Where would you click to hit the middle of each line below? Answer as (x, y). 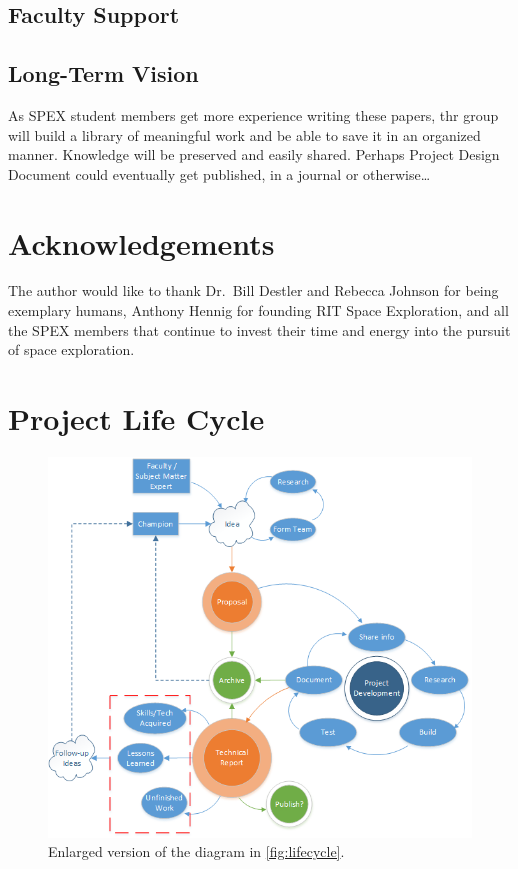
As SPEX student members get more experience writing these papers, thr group (253, 114)
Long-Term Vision (103, 73)
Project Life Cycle (136, 418)
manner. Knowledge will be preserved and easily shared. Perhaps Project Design (254, 154)
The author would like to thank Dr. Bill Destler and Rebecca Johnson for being (253, 290)
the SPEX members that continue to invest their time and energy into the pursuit (259, 329)
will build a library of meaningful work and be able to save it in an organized (244, 134)
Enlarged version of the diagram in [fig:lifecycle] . (196, 851)
